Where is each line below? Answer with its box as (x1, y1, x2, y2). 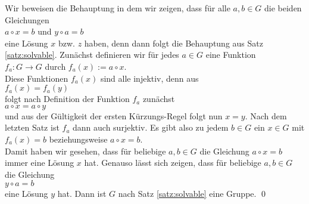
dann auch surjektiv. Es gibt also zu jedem (73, 121, 229, 134)
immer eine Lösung (5, 156, 74, 169)
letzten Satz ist (5, 121, 60, 134)
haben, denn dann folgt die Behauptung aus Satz (84, 36, 263, 49)
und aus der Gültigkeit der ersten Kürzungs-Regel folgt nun (5, 109, 223, 122)
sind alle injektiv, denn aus (100, 72, 199, 84)
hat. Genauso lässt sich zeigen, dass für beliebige (84, 156, 261, 169)
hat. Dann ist (57, 187, 107, 200)
